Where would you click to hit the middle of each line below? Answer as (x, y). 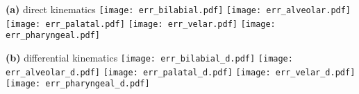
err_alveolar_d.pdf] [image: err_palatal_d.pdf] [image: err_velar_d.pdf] (181, 72)
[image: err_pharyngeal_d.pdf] (78, 84)
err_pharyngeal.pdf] (53, 36)
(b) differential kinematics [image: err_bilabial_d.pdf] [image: (149, 57)
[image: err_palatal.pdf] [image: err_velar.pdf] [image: (141, 24)
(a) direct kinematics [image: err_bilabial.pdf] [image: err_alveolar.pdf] (178, 9)
